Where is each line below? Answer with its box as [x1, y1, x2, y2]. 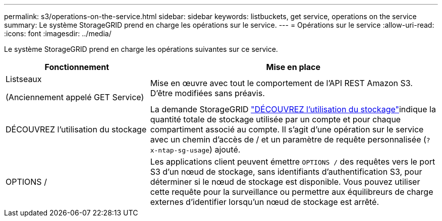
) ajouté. [209, 144, 241, 155]
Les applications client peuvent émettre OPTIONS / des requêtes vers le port [150, 157, 435, 167]
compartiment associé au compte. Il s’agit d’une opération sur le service [150, 124, 424, 134]
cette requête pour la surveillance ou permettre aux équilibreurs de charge [150, 187, 433, 197]
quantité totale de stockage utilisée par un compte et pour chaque [150, 114, 401, 124]
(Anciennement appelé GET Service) [6, 92, 144, 102]
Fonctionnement [44, 62, 109, 72]
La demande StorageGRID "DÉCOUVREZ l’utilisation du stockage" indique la [150, 104, 436, 114]
